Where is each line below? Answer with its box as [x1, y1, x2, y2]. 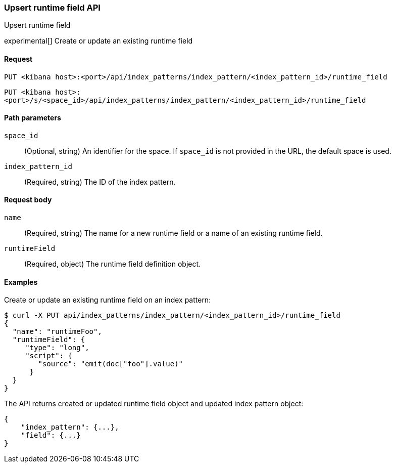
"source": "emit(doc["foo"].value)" [38, 360, 183, 368]
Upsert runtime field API [4, 3, 101, 13]
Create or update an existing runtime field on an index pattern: [4, 295, 211, 305]
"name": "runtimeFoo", [12, 327, 102, 336]
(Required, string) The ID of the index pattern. [24, 177, 176, 186]
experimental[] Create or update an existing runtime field [4, 36, 193, 46]
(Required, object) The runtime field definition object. [24, 260, 201, 269]
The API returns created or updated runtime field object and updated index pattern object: [4, 399, 304, 408]
